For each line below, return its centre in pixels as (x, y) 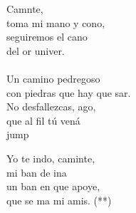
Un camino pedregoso (53, 78)
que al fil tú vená (43, 120)
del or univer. (36, 50)
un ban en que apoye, (53, 186)
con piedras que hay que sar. (69, 92)
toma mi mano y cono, (56, 22)
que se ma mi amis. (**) (59, 200)
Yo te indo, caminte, (51, 158)
